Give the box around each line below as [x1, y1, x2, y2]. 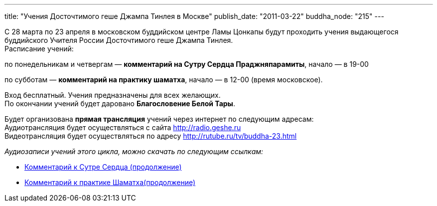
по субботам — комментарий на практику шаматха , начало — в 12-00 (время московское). [4, 75, 323, 84]
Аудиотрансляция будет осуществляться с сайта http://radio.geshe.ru [4, 123, 241, 132]
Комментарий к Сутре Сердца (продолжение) [24, 163, 182, 171]
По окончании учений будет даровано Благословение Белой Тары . [4, 99, 235, 108]
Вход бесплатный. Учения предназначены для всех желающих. [4, 91, 221, 99]
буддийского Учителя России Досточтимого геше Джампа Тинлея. [4, 36, 233, 44]
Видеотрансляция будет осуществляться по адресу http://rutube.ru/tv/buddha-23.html [4, 132, 297, 140]
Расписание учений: [4, 44, 74, 53]
